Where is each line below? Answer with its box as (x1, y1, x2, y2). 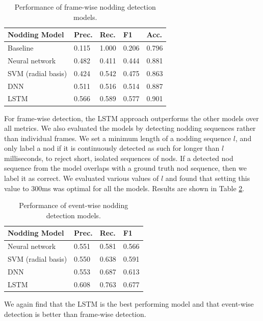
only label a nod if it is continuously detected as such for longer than (4, 143, 220, 153)
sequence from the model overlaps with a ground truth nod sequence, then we (4, 163, 247, 173)
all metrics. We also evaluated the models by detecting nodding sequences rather (4, 123, 256, 133)
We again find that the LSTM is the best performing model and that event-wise (4, 298, 254, 309)
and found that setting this (165, 173, 250, 184)
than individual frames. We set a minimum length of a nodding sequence (4, 132, 231, 143)
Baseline (8, 42, 34, 53)
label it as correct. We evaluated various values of (4, 173, 159, 184)
